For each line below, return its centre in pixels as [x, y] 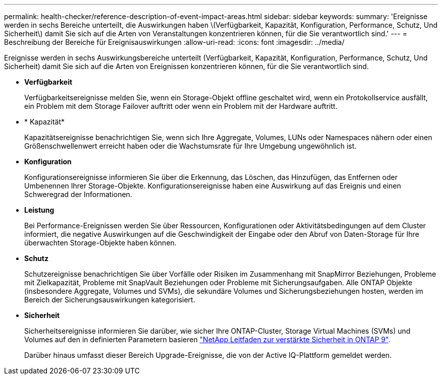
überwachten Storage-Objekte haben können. [100, 243]
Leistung [39, 210]
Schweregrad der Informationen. [78, 194]
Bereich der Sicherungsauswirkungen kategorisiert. [110, 300]
